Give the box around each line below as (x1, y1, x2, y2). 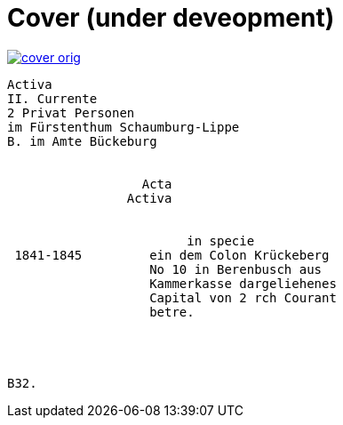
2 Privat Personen (7, 105, 135, 120)
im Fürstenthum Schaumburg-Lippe (7, 119, 240, 134)
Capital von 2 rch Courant (149, 290, 337, 305)
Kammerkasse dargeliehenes (149, 276, 337, 291)
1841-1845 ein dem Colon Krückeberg (14, 247, 330, 262)
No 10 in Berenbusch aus (149, 261, 323, 277)
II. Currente (7, 91, 98, 106)
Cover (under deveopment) (7, 3, 335, 33)
